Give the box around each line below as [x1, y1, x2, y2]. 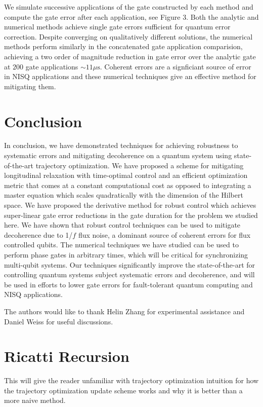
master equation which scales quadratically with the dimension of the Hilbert [4, 190, 243, 200]
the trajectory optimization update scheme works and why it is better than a [4, 385, 243, 395]
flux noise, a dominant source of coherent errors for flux [78, 229, 251, 240]
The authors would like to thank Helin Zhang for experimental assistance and [4, 306, 245, 316]
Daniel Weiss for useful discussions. [4, 316, 113, 326]
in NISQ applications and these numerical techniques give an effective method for [4, 71, 256, 82]
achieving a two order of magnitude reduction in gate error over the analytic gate [4, 51, 256, 61]
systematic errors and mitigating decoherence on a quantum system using [4, 150, 232, 161]
